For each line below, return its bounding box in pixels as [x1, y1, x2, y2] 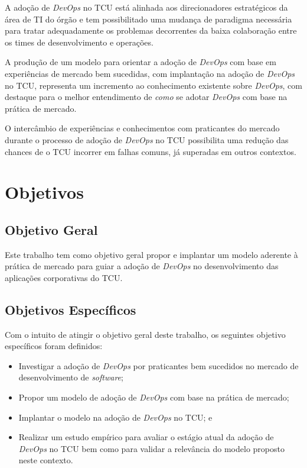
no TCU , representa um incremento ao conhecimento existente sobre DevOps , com [5, 79, 302, 91]
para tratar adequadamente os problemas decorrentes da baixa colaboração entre [5, 24, 297, 37]
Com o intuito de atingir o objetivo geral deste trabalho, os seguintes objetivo [5, 328, 286, 340]
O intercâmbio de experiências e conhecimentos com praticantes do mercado [5, 122, 280, 134]
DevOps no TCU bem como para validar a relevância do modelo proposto [18, 442, 285, 454]
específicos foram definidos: [5, 340, 103, 352]
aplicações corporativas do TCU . [5, 271, 123, 283]
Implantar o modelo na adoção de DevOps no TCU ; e [18, 411, 213, 423]
